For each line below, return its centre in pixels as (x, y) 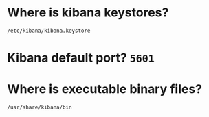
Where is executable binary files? (105, 89)
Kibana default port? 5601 (81, 58)
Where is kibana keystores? (88, 13)
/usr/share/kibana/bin (40, 107)
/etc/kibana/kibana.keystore (49, 31)
